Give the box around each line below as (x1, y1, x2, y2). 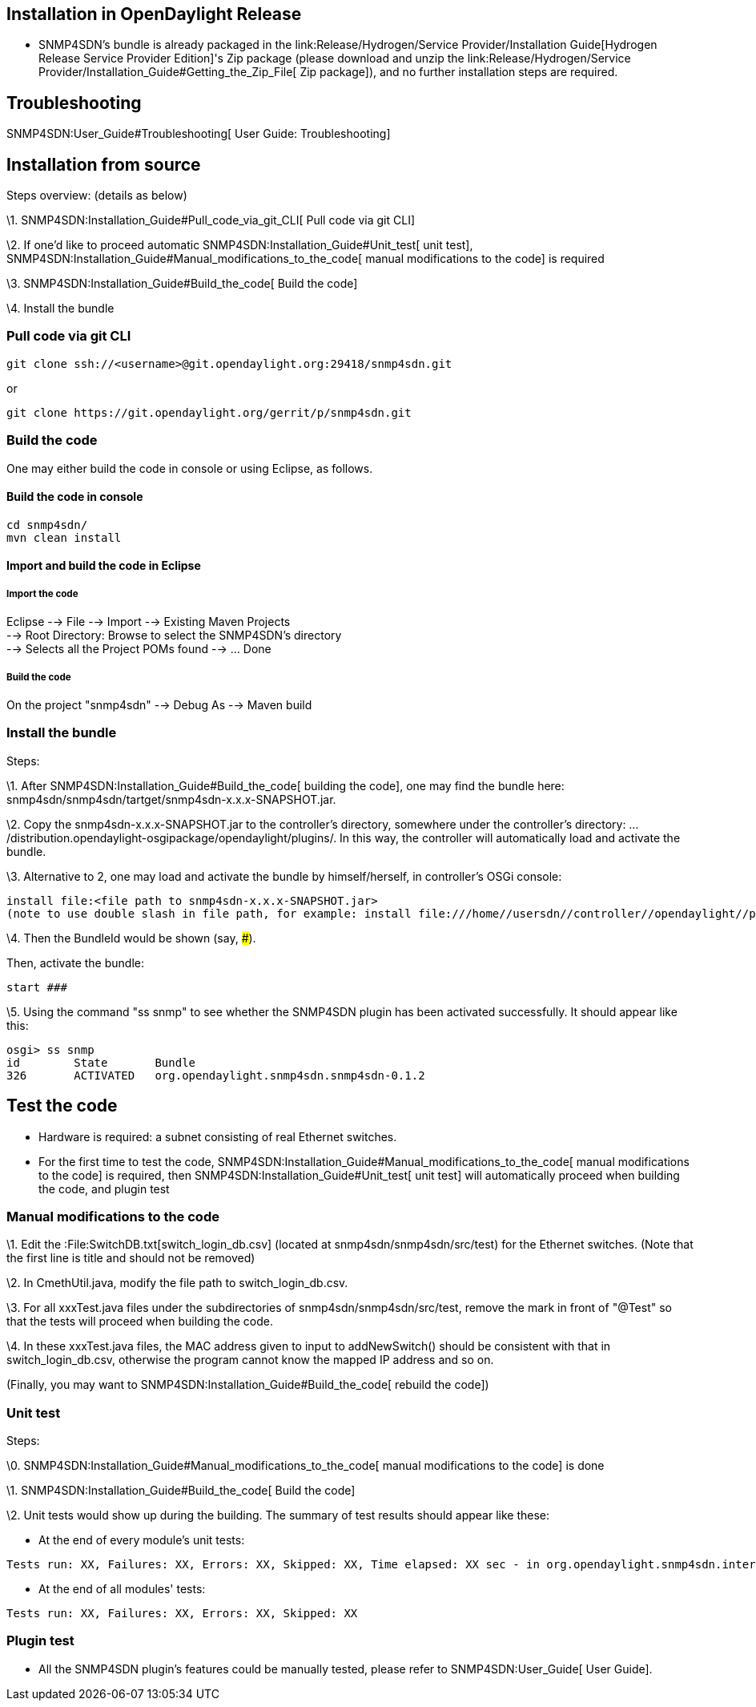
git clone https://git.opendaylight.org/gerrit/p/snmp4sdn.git (6, 406, 412, 419)
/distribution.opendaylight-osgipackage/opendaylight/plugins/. (6, 830, 337, 845)
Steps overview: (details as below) (6, 188, 187, 203)
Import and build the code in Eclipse (6, 559, 201, 573)
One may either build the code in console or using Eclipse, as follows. (6, 461, 373, 475)
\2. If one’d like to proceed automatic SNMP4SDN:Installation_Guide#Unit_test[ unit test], (6, 238, 473, 252)
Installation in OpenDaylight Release (6, 4, 302, 24)
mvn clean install (6, 531, 122, 544)
